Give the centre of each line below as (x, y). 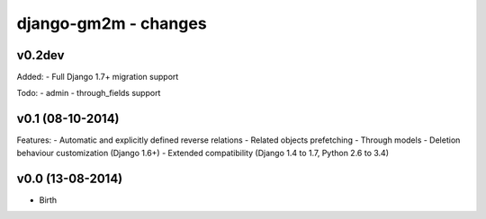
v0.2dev (40, 55)
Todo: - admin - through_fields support (89, 93)
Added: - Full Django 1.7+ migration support (98, 77)
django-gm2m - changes (112, 23)
